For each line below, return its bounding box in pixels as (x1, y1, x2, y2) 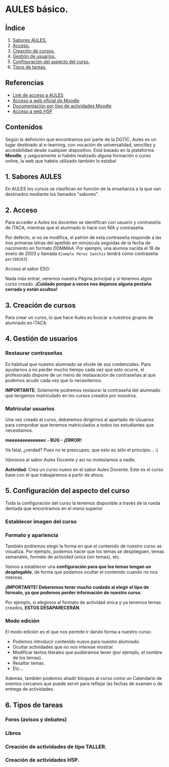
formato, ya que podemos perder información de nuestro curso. (5, 589, 142, 595)
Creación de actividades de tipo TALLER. (5, 743, 107, 750)
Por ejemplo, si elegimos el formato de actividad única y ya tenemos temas (5, 600, 161, 606)
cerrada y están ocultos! (5, 286, 58, 292)
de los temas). (12, 655, 42, 661)
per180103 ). (5, 256, 29, 262)
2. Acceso (5, 206, 38, 215)
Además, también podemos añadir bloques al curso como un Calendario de (5, 675, 162, 681)
